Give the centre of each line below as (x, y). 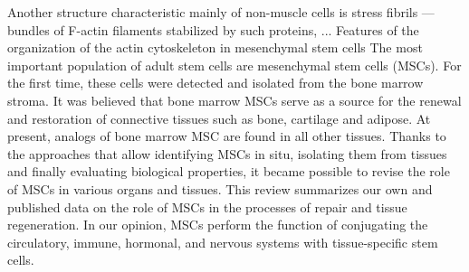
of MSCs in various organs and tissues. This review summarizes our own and (220, 188)
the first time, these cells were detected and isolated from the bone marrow (215, 83)
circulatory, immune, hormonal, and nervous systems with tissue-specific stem (223, 242)
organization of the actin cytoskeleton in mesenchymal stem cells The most (215, 47)
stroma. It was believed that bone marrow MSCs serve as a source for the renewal (234, 100)
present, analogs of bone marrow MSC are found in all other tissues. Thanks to (227, 136)
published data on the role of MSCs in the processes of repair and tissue (207, 206)
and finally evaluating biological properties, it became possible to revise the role (229, 171)
